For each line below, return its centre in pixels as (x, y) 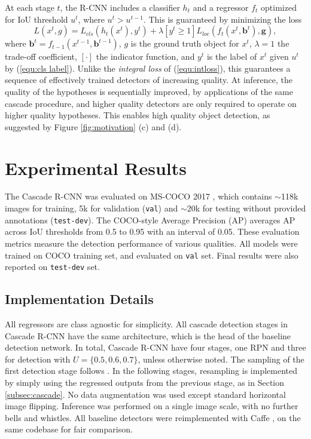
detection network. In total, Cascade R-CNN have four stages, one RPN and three (155, 347)
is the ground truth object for (185, 43)
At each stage (30, 7)
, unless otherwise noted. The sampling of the (221, 359)
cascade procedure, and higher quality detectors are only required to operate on (151, 103)
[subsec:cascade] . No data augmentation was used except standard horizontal (145, 394)
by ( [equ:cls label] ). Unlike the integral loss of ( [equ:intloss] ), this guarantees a (148, 68)
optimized (279, 7)
